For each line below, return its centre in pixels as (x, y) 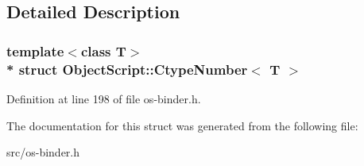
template (35, 50)
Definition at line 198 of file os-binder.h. (104, 98)
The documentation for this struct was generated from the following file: (182, 125)
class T (103, 50)
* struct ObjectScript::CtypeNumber (127, 69)
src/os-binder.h (43, 152)
